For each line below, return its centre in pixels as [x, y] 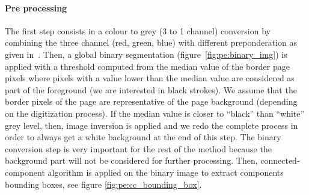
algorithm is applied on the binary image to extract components [166, 172]
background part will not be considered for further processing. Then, [131, 160]
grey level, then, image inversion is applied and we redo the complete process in [151, 125]
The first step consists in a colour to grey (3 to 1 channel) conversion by [138, 30]
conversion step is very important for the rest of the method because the [138, 148]
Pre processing [36, 8]
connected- [280, 160]
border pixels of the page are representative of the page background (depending [151, 101]
